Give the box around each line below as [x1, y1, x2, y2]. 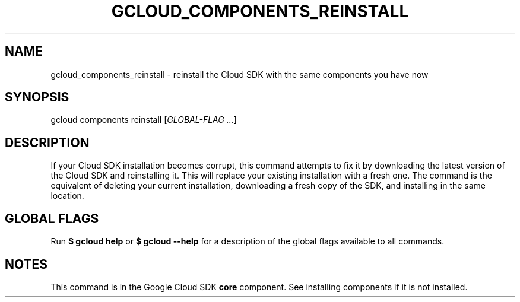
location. [50, 190, 84, 201]
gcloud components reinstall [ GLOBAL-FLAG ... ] [50, 115, 237, 125]
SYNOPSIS [5, 90, 69, 105]
